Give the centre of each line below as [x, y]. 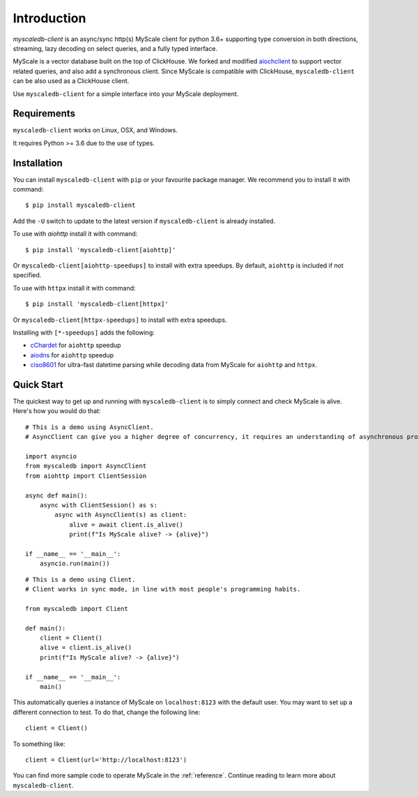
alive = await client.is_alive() [126, 525]
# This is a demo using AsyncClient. [90, 427]
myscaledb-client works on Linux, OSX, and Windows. [95, 130]
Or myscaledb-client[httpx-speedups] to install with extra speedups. [120, 320]
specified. [27, 275]
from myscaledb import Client [77, 609]
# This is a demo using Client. [80, 579]
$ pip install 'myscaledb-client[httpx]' [97, 304]
